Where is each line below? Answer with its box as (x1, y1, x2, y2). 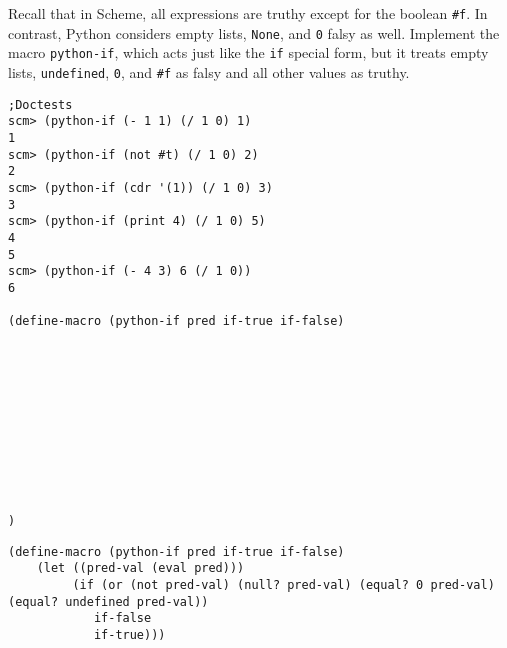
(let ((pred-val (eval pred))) (36, 561, 245, 576)
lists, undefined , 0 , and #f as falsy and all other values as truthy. (8, 61, 410, 82)
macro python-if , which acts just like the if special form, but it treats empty (8, 42, 489, 63)
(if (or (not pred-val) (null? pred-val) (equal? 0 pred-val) (72, 578, 495, 592)
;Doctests (8, 97, 73, 112)
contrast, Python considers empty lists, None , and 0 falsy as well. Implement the (8, 22, 500, 43)
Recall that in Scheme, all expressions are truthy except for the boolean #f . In (8, 3, 488, 23)
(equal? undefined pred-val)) (8, 594, 209, 609)
